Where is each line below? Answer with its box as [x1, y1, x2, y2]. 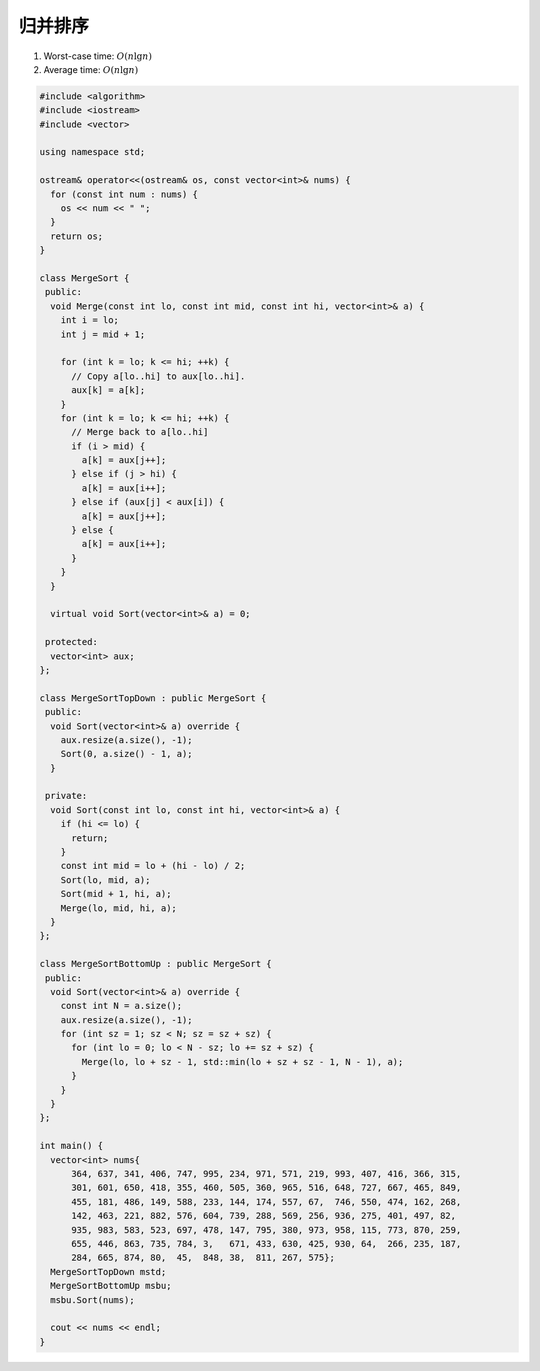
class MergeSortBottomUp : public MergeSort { [39, 958, 272, 970]
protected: [45, 636, 99, 648]
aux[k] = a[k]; [71, 385, 146, 396]
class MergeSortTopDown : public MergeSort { [39, 692, 267, 704]
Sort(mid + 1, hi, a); [60, 888, 172, 900]
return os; [50, 230, 104, 242]
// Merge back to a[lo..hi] [71, 426, 209, 438]
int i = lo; [60, 315, 120, 326]
